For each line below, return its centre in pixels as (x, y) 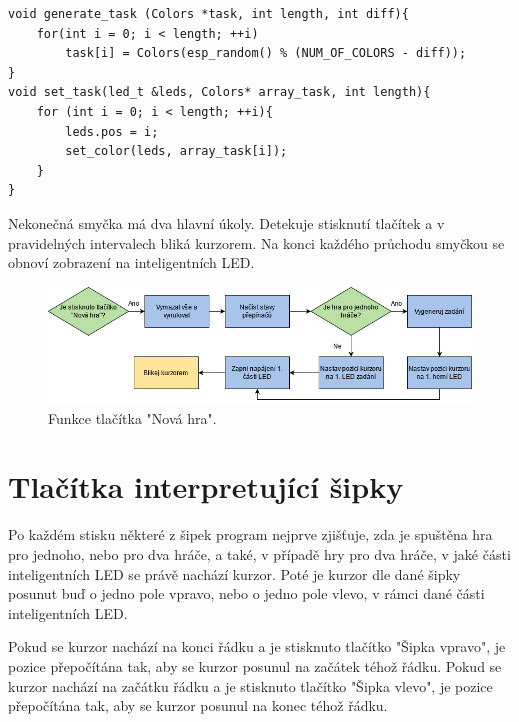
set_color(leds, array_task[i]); (176, 151)
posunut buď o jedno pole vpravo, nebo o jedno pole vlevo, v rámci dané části (246, 593)
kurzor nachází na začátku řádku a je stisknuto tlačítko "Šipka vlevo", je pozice (250, 685)
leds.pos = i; (112, 131)
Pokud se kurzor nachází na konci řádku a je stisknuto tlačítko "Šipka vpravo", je (257, 646)
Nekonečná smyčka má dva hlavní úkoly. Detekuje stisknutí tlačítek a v (226, 222)
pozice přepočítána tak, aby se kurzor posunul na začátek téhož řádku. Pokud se (255, 665)
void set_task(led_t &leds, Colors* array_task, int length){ (219, 92)
